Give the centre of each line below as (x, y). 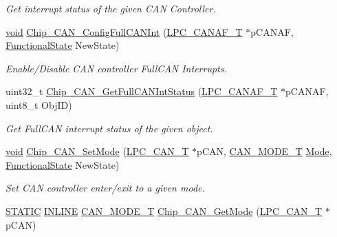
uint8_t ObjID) (39, 104)
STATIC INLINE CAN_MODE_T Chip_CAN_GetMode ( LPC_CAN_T (164, 210)
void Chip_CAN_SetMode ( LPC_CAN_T (97, 151)
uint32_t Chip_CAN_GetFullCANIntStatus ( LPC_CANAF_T (142, 91)
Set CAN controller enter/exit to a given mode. (105, 188)
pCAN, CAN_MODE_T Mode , (264, 151)
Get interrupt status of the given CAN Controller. (111, 8)
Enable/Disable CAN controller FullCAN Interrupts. (116, 68)
